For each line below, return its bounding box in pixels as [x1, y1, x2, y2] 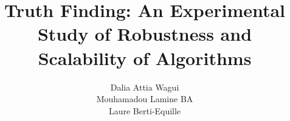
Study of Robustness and [37, 21, 252, 46]
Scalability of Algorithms [38, 45, 252, 70]
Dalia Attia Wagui [110, 80, 179, 93]
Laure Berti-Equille [108, 104, 181, 117]
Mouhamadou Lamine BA [96, 92, 193, 105]
